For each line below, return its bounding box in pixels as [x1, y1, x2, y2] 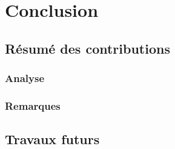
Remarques [5, 98, 61, 113]
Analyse [5, 71, 45, 86]
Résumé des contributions [5, 39, 170, 57]
